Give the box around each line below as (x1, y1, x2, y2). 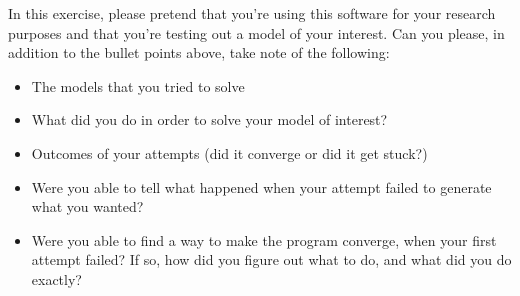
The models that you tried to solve (31, 75, 245, 96)
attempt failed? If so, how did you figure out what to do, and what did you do (31, 249, 512, 270)
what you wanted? (31, 196, 144, 217)
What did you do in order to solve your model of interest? (31, 109, 388, 130)
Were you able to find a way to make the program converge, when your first (31, 229, 497, 250)
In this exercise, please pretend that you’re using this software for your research (8, 3, 496, 23)
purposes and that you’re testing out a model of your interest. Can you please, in (8, 22, 505, 43)
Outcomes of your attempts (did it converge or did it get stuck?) (31, 142, 428, 163)
